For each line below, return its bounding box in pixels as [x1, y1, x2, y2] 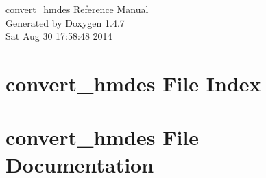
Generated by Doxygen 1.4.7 [5, 15, 125, 30]
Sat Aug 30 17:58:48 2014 [5, 29, 112, 43]
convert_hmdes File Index [5, 69, 261, 97]
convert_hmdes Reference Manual [5, 2, 149, 16]
